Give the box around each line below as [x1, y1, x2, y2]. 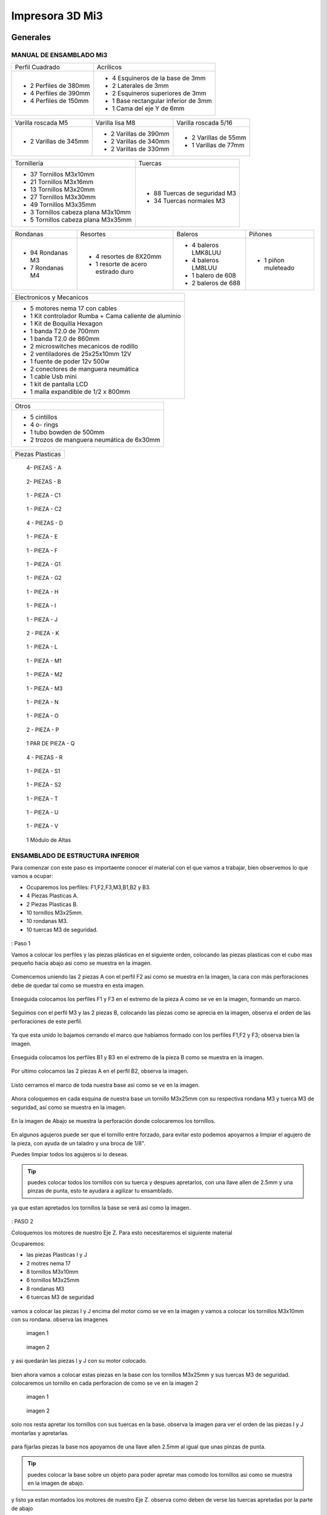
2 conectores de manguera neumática [30, 365, 139, 373]
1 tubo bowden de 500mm [30, 428, 105, 436]
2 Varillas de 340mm [110, 137, 170, 145]
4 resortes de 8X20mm [95, 252, 162, 261]
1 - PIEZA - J [26, 616, 58, 623]
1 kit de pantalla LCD [30, 380, 88, 388]
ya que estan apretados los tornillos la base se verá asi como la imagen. [11, 1204, 191, 1211]
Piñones [248, 230, 272, 239]
